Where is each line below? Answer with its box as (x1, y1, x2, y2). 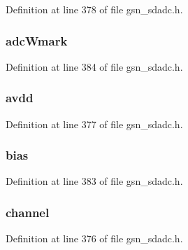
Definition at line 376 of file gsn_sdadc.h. (6, 231, 183, 246)
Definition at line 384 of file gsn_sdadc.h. (6, 59, 183, 74)
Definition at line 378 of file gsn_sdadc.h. (6, 2, 183, 16)
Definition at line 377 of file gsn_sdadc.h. (6, 116, 183, 131)
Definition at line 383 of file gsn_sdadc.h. (6, 174, 183, 188)
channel (6, 203, 50, 221)
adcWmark (6, 32, 68, 49)
